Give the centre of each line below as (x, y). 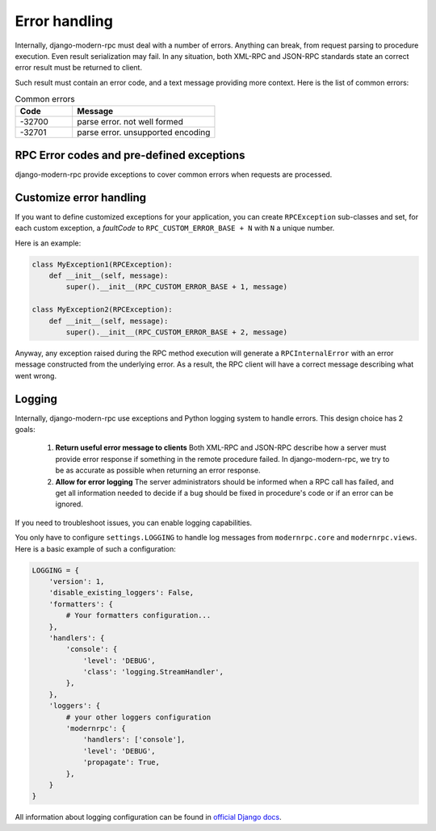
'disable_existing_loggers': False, (121, 593)
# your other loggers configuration (138, 717)
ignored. (69, 504)
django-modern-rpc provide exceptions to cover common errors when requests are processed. (174, 174)
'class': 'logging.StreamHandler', (153, 672)
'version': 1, (77, 581)
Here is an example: (48, 243)
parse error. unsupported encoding (144, 132)
